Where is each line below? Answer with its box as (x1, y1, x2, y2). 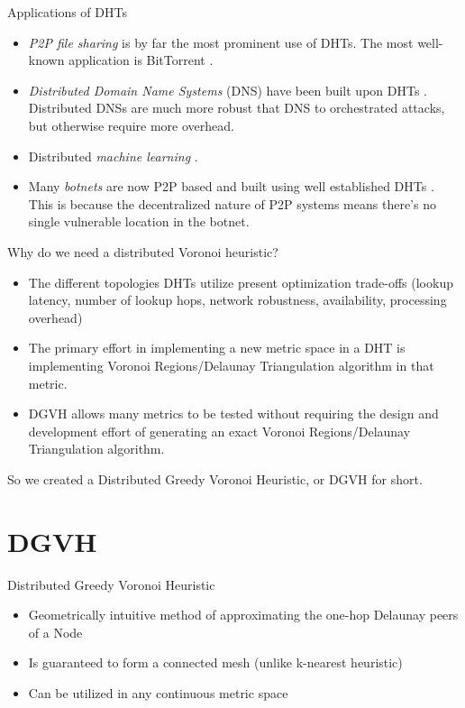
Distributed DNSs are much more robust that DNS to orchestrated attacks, (28, 98, 445, 117)
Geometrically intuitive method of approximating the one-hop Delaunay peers (28, 605, 459, 624)
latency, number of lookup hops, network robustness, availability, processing (28, 290, 447, 309)
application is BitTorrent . (68, 51, 214, 69)
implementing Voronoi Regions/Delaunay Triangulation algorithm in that (28, 355, 434, 374)
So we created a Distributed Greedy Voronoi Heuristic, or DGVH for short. (7, 469, 423, 488)
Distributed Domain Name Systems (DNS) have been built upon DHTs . (28, 80, 427, 99)
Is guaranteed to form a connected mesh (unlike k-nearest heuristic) (28, 653, 403, 672)
